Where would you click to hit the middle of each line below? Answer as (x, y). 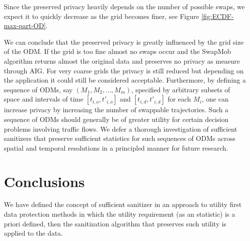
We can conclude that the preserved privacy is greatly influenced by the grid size (124, 42)
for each (179, 99)
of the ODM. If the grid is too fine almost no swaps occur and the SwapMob (117, 51)
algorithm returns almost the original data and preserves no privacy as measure (122, 60)
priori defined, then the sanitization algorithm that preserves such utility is (115, 223)
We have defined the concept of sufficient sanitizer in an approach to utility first (123, 204)
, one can (215, 99)
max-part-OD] (25, 26)
